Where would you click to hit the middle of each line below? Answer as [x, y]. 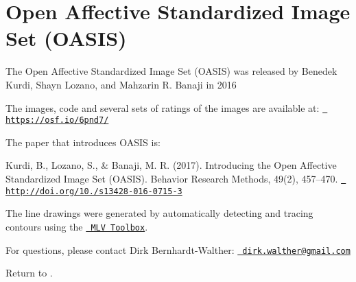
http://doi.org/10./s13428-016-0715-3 [94, 191]
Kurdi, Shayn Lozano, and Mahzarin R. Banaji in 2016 [121, 84]
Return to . [29, 273]
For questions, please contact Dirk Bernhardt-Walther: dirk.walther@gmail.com [178, 249]
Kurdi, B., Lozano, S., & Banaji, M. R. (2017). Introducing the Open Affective [171, 165]
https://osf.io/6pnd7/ [57, 120]
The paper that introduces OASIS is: [83, 142]
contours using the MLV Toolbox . [77, 226]
